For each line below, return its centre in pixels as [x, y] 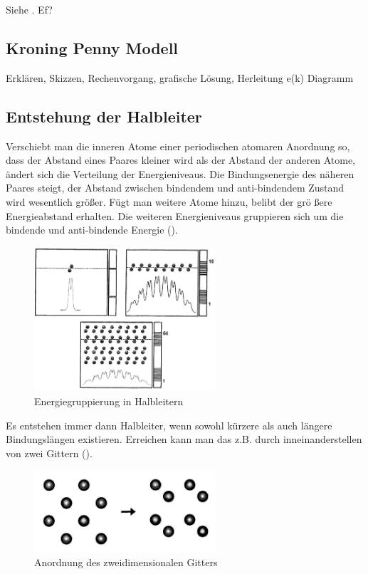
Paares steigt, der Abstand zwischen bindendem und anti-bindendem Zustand [175, 188]
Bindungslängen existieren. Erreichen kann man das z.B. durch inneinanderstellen [184, 439]
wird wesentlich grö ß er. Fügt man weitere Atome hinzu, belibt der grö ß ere [169, 201]
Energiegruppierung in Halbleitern [109, 401]
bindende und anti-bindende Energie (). [92, 230]
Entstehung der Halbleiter [104, 116]
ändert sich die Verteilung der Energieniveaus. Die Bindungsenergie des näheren [180, 173]
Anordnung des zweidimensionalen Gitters [126, 562]
